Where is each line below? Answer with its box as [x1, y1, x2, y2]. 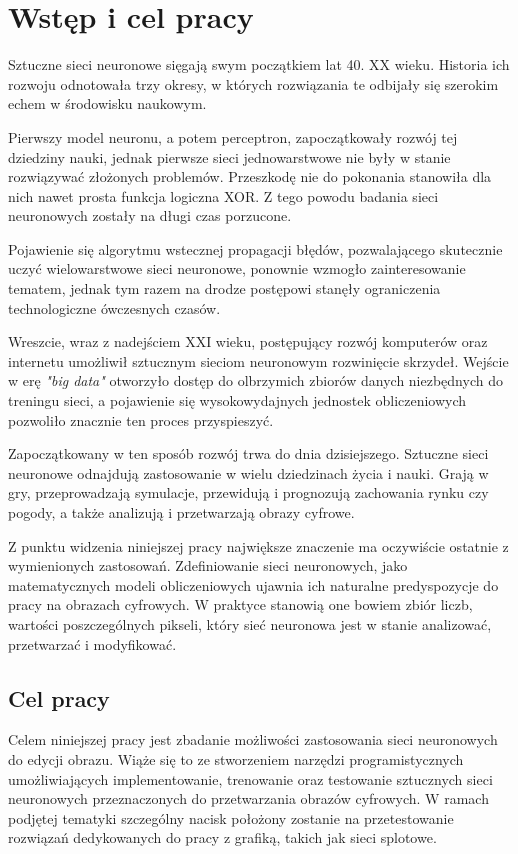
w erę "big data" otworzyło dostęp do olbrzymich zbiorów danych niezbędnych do [8, 370, 503, 391]
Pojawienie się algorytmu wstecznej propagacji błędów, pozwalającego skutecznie [8, 238, 503, 259]
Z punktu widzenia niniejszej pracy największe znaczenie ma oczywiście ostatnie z [8, 535, 509, 556]
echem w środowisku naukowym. [8, 93, 207, 114]
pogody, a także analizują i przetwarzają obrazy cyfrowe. [8, 502, 355, 522]
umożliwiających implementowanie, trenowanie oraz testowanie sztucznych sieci [8, 768, 493, 789]
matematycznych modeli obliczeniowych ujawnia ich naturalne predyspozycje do [8, 574, 499, 595]
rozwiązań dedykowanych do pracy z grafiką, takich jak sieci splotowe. [8, 827, 437, 848]
